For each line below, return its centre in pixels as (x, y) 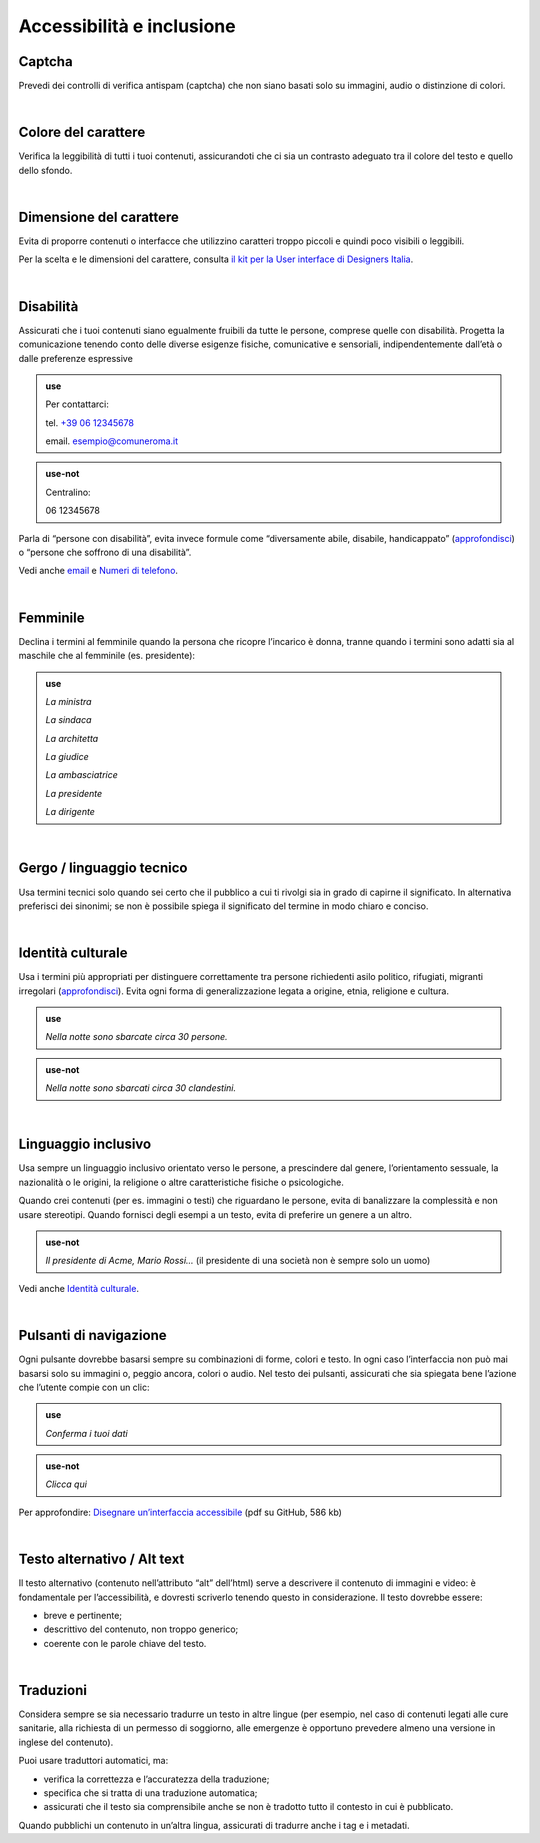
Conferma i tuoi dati (87, 1433)
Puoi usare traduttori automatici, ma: (93, 1761)
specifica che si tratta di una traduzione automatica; (150, 1792)
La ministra (68, 701)
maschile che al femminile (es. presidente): (106, 656)
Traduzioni (52, 1690)
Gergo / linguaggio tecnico (103, 868)
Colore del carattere (82, 132)
